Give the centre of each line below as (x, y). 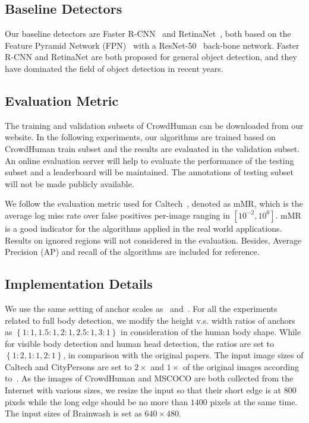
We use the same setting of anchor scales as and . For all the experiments (141, 308)
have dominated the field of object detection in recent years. (114, 68)
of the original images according (241, 366)
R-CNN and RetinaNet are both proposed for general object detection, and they (151, 57)
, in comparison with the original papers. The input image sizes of (183, 355)
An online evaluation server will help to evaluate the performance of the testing (149, 160)
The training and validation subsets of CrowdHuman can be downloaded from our (154, 125)
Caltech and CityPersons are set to (68, 366)
